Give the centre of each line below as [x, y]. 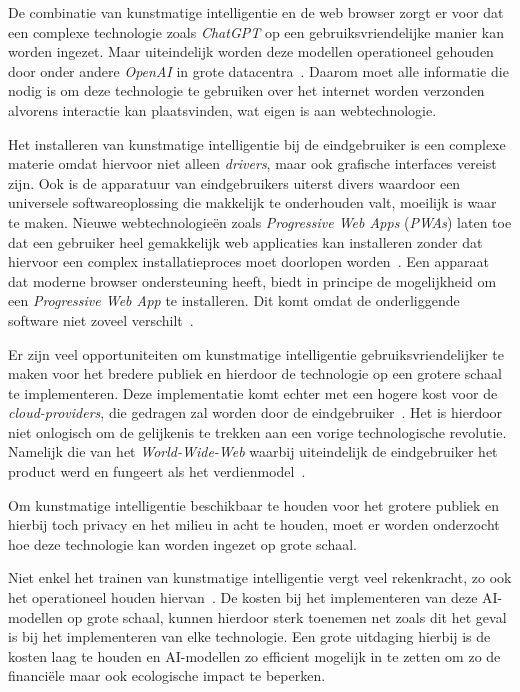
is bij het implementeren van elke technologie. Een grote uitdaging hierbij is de [249, 636]
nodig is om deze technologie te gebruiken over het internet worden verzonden [246, 90]
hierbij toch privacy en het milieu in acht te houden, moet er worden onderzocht [254, 524]
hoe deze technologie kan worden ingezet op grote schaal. [182, 543]
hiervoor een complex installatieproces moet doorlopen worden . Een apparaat [248, 261]
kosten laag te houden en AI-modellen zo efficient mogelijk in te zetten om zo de [254, 655]
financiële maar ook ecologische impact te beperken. [167, 675]
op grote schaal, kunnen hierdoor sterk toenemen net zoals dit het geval [287, 616]
